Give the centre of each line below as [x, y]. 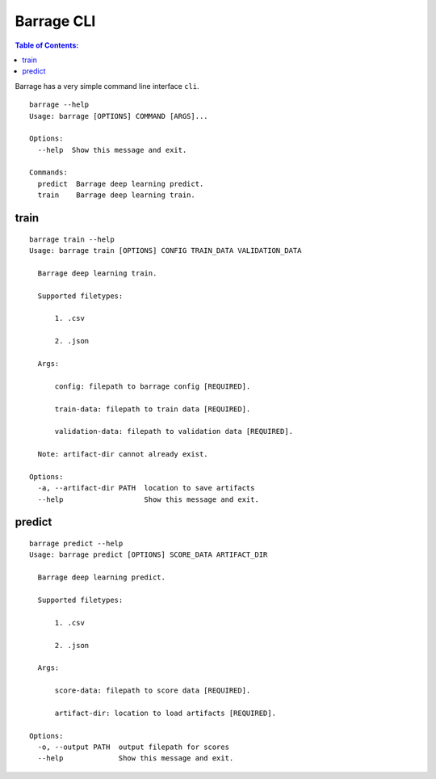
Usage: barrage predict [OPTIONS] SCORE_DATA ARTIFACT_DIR [149, 555]
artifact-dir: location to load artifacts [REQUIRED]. [165, 713]
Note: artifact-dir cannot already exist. [123, 454]
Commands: [48, 173]
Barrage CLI [55, 21]
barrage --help [59, 105]
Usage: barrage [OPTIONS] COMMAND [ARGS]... [119, 116]
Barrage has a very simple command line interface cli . [107, 86]
